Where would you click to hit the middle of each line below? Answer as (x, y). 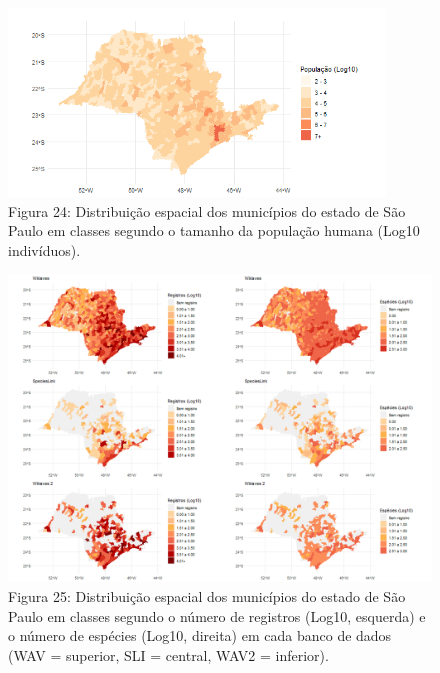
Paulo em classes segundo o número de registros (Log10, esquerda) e (217, 615)
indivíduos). (44, 249)
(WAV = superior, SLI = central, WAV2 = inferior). (168, 654)
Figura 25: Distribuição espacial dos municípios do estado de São (207, 596)
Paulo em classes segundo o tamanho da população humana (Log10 (214, 230)
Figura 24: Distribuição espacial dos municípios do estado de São (207, 210)
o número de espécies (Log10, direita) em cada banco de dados (200, 635)
